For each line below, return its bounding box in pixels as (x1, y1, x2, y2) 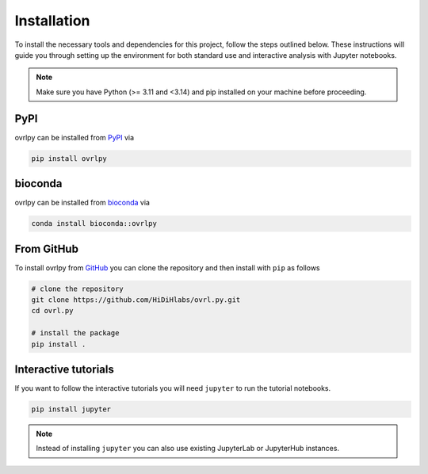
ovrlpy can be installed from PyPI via (14, 132, 135, 142)
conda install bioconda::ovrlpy (31, 219, 158, 228)
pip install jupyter (31, 405, 111, 414)
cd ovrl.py (31, 306, 74, 315)
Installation (14, 12, 90, 29)
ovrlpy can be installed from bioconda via (14, 198, 151, 208)
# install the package (31, 329, 120, 338)
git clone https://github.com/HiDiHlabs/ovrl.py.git (31, 295, 241, 304)
